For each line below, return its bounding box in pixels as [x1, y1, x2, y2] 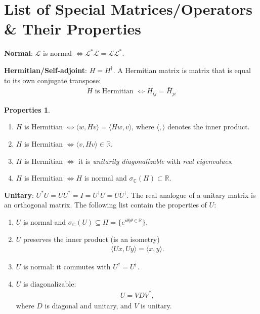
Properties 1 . [4, 104, 50, 115]
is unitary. [141, 300, 172, 310]
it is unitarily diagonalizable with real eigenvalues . [78, 155, 233, 166]
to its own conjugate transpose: [4, 75, 101, 85]
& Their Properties [4, 18, 141, 39]
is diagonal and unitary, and [45, 300, 132, 310]
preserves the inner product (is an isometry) [23, 233, 160, 244]
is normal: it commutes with [23, 261, 111, 272]
